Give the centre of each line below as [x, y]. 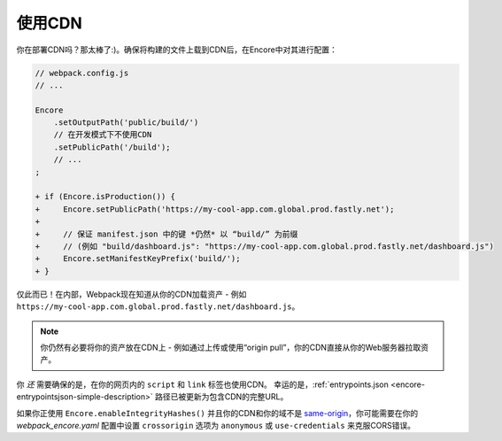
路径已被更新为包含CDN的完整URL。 [222, 397]
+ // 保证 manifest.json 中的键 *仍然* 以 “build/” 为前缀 [166, 234]
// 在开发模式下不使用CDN [103, 135]
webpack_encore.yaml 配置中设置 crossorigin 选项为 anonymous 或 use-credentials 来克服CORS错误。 [216, 425]
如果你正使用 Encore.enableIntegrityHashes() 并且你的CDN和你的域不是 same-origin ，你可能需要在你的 [217, 413]
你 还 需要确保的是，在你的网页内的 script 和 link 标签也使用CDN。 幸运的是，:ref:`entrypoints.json [203, 384]
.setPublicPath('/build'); [112, 147]
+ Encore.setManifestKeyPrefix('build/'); [138, 259]
